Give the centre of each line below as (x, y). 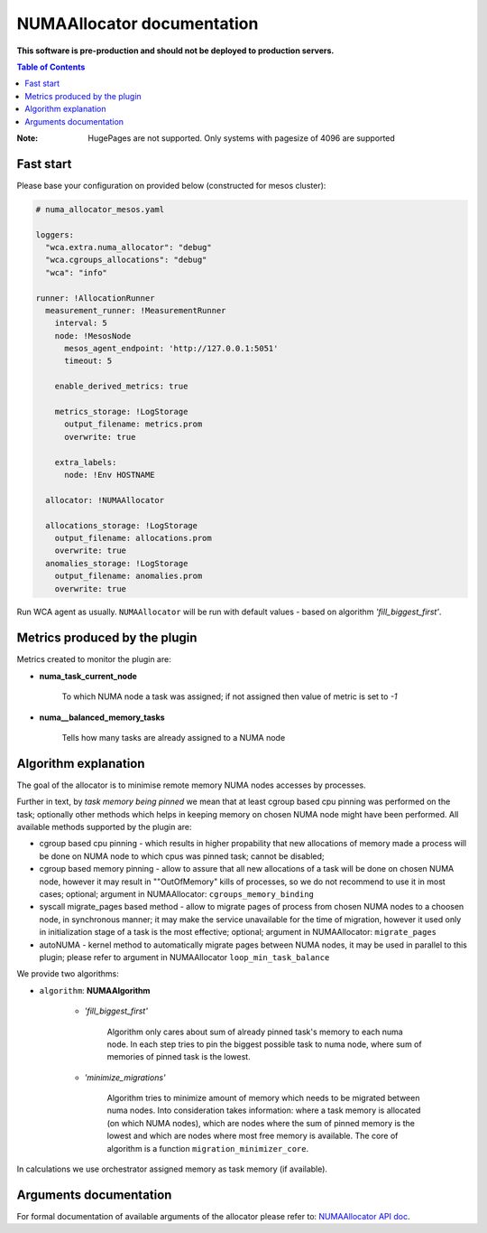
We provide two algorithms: (68, 974)
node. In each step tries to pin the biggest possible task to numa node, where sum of (265, 1044)
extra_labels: (86, 462)
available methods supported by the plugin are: (104, 827)
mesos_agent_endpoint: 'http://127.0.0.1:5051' (171, 349)
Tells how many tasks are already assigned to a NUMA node (174, 737)
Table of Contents (51, 67)
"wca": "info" (77, 272)
